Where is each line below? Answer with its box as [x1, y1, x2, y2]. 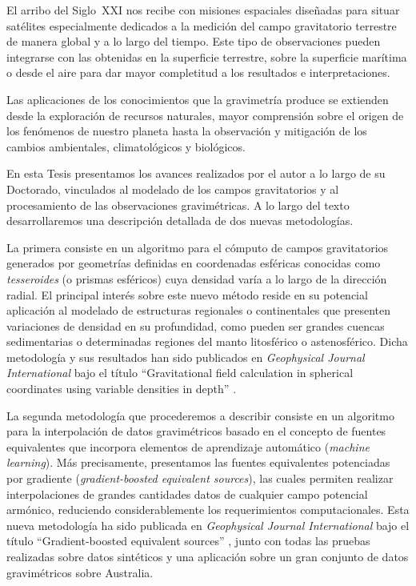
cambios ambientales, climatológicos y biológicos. [6, 138, 246, 155]
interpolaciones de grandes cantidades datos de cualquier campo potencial [6, 485, 368, 502]
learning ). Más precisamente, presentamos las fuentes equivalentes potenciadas [6, 454, 390, 471]
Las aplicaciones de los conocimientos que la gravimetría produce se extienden [6, 90, 389, 107]
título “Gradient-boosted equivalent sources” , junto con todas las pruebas [6, 532, 370, 549]
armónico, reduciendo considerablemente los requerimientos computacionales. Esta [6, 501, 410, 518]
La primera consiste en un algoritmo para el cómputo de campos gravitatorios [6, 239, 389, 255]
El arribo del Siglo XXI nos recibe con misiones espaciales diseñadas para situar [6, 2, 400, 18]
